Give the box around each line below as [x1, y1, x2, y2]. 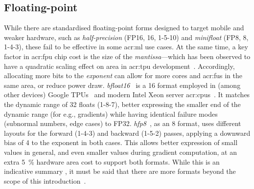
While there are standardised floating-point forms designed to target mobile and [4, 22, 244, 33]
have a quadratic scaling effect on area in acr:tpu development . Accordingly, [4, 61, 235, 71]
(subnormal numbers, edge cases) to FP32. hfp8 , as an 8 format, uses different [4, 118, 241, 128]
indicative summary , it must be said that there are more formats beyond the [4, 166, 236, 176]
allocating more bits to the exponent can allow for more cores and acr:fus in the [4, 70, 243, 81]
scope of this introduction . [4, 175, 86, 186]
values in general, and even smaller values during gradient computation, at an [4, 147, 237, 157]
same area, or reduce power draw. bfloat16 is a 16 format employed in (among [4, 80, 241, 90]
